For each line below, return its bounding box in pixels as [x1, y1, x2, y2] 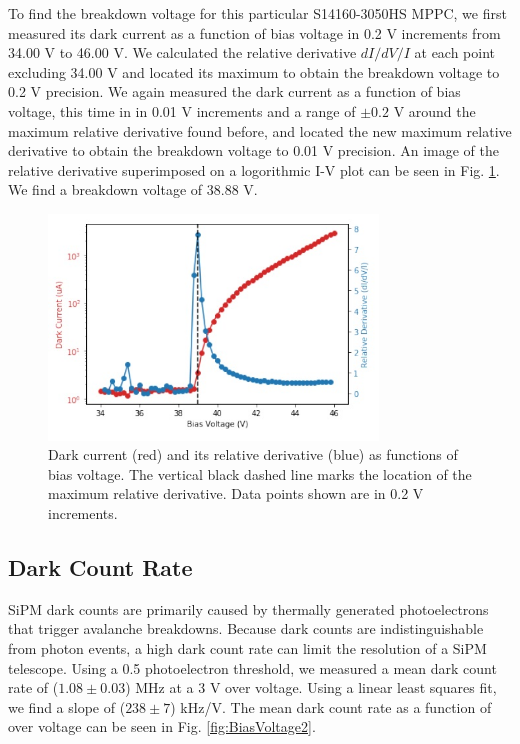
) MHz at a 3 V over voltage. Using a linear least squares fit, [125, 677, 497, 698]
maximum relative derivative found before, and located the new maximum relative [8, 120, 512, 141]
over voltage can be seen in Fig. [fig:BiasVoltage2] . [8, 716, 316, 737]
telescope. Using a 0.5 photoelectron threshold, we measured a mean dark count [8, 657, 497, 678]
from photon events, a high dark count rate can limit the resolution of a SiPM [8, 638, 487, 659]
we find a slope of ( [8, 696, 126, 717]
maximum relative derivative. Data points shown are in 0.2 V [48, 483, 424, 504]
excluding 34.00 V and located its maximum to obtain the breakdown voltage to [8, 61, 500, 82]
